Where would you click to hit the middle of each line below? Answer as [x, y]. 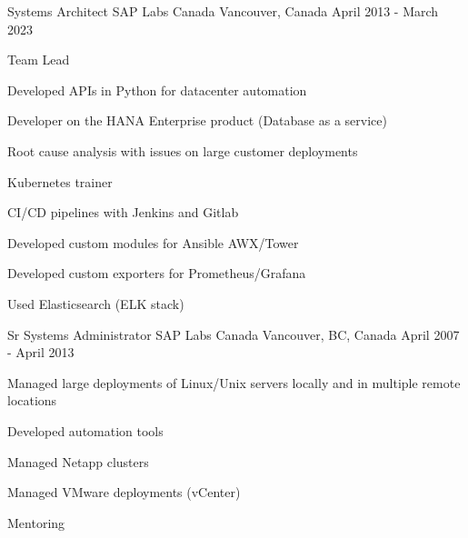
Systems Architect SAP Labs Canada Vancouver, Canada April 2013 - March [223, 11]
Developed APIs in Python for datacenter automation [157, 90]
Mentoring [36, 522]
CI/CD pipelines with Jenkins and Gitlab [123, 212]
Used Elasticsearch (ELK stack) [96, 303]
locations [32, 400]
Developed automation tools [85, 430]
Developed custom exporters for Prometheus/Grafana [157, 273]
